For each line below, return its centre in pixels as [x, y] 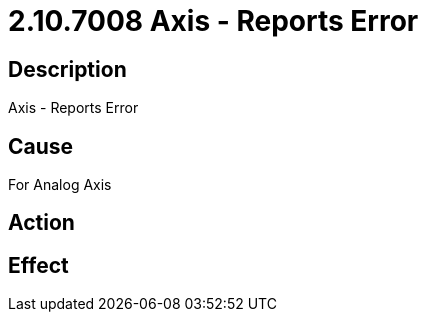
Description [67, 69]
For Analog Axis [60, 185]
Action [41, 223]
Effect [38, 265]
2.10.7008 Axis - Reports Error [213, 21]
